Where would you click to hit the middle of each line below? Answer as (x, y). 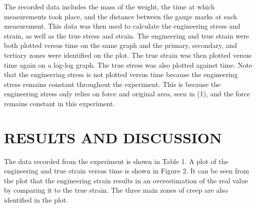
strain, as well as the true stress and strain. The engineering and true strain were (127, 35)
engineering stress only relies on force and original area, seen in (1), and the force (127, 94)
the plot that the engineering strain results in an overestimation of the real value (126, 180)
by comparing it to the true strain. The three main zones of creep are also (116, 190)
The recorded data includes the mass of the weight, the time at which (109, 6)
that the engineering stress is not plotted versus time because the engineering (121, 74)
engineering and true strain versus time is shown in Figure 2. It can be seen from (127, 171)
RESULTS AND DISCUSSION (113, 137)
